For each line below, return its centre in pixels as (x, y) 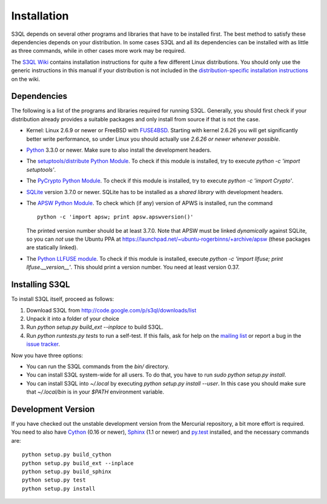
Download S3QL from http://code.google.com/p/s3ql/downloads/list (111, 310)
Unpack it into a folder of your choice (73, 318)
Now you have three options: (47, 355)
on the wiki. (26, 79)
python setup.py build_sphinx (67, 471)
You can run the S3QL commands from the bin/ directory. (98, 366)
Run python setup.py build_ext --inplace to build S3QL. (95, 327)
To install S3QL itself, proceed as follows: (63, 299)
